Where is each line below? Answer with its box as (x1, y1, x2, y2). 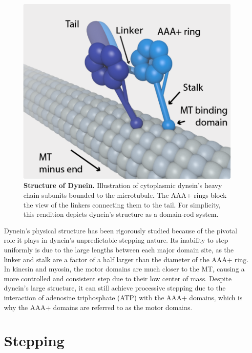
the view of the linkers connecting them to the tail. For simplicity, (23, 199, 221, 209)
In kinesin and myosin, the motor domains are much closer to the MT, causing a (4, 264, 245, 274)
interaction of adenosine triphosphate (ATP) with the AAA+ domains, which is (4, 292, 243, 302)
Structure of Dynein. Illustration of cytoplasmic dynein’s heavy (23, 180, 222, 190)
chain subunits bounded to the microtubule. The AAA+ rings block (23, 189, 227, 200)
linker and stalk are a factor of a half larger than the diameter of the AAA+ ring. (4, 254, 249, 264)
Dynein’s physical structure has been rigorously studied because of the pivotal (4, 225, 237, 235)
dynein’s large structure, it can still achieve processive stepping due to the (4, 283, 226, 293)
